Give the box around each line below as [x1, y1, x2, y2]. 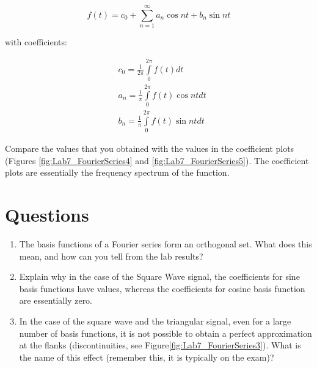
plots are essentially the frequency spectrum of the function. [5, 166, 230, 179]
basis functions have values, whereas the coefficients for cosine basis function [19, 282, 305, 295]
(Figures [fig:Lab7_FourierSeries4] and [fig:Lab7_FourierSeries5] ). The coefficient [5, 154, 309, 167]
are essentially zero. [19, 294, 93, 307]
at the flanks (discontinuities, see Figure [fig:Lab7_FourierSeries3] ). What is [19, 339, 301, 351]
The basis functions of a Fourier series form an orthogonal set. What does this [19, 238, 312, 250]
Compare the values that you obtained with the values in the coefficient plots [5, 142, 294, 155]
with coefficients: [5, 36, 67, 48]
